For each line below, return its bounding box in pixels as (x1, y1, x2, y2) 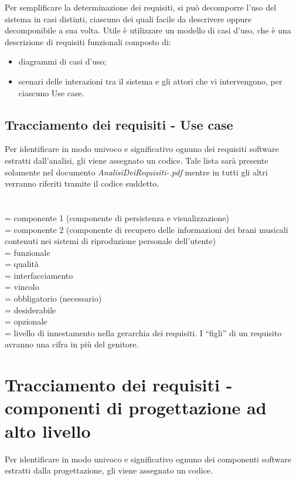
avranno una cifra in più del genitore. (5, 338, 139, 350)
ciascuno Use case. (18, 86, 84, 99)
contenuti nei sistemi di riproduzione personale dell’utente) (5, 235, 216, 247)
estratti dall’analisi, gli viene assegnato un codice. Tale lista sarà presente (5, 154, 268, 166)
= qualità (5, 258, 39, 270)
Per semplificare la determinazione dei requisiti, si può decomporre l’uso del (5, 1, 277, 13)
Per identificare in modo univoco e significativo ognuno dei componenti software (5, 452, 291, 465)
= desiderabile (5, 303, 56, 316)
